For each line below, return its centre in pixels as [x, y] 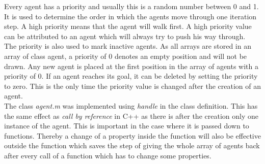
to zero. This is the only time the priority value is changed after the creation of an [133, 86]
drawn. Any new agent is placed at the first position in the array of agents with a [131, 66]
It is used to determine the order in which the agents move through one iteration [130, 16]
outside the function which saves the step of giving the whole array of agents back [132, 145]
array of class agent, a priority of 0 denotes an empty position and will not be [126, 56]
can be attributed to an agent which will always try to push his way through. [125, 36]
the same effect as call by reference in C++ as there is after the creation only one [131, 116]
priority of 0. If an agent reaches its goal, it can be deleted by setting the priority [131, 76]
